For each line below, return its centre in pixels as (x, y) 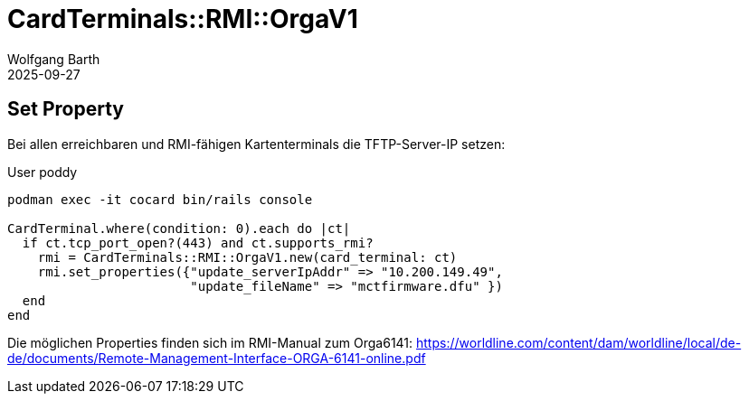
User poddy (43, 172)
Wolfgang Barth (54, 59)
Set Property (66, 109)
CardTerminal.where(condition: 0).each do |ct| (179, 228)
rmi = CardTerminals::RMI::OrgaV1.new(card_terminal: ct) (247, 257)
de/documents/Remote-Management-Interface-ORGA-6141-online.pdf (217, 358)
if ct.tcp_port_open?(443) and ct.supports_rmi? (198, 242)
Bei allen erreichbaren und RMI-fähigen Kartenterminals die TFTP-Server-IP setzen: (256, 144)
